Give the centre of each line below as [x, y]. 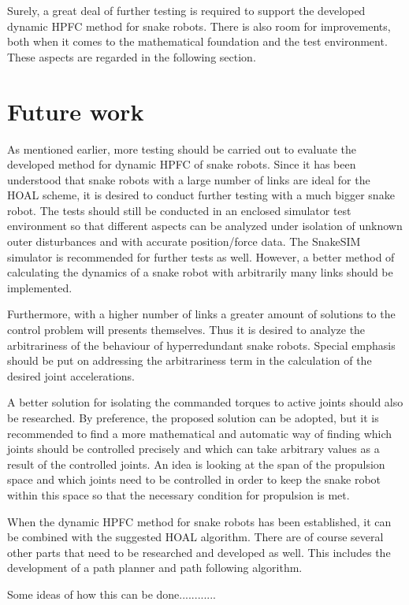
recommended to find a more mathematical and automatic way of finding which [200, 433]
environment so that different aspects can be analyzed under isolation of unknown [205, 226]
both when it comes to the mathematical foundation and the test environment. [197, 41]
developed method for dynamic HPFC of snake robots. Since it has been [182, 164]
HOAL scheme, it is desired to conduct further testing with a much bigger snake [201, 195]
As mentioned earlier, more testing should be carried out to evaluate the [182, 148]
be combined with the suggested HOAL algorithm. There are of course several [195, 537]
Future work [76, 111]
